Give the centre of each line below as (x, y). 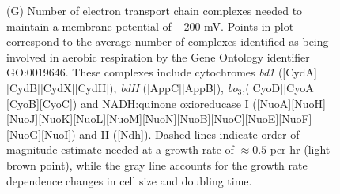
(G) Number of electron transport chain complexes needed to (155, 10)
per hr (285, 149)
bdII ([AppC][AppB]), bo (179, 87)
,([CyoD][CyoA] (280, 87)
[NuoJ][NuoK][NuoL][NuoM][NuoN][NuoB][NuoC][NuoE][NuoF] (159, 119)
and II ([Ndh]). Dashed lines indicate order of (189, 134)
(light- (319, 149)
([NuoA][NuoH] (289, 103)
